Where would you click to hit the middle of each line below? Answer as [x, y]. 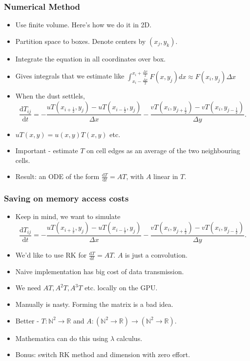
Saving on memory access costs [66, 198]
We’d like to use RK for [51, 255]
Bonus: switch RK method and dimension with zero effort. [103, 354]
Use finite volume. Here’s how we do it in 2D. [83, 25]
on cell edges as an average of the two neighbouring [163, 150]
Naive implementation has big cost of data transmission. [100, 271]
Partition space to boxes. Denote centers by [81, 41]
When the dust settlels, [50, 95]
